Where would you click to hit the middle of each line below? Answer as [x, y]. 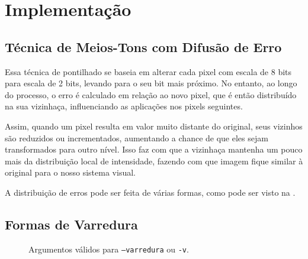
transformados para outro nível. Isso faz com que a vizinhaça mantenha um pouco [154, 149]
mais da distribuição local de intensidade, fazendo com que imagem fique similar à [154, 161]
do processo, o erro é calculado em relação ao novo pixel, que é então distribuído [151, 94]
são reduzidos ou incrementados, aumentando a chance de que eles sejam [137, 137]
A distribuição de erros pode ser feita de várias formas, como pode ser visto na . [150, 192]
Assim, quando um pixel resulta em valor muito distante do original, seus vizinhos [154, 126]
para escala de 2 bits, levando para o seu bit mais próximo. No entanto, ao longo [151, 83]
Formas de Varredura [71, 224]
